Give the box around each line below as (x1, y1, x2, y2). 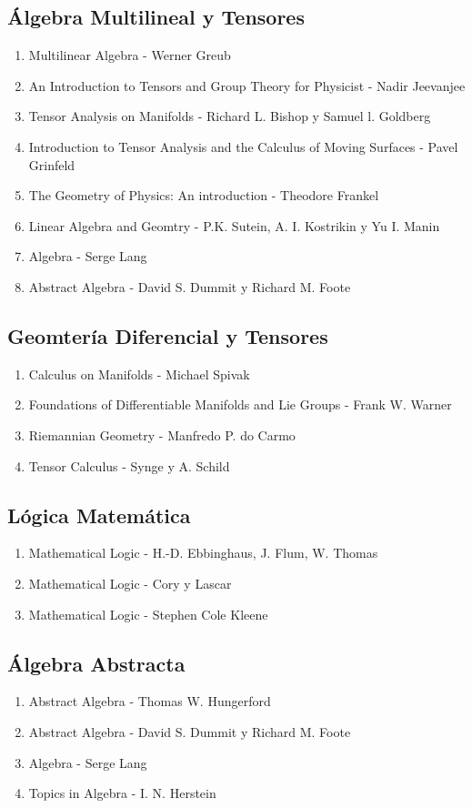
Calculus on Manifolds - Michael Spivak (28, 364, 250, 383)
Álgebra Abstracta (7, 649, 186, 677)
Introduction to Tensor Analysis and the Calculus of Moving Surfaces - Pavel (28, 136, 458, 156)
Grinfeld (28, 155, 75, 174)
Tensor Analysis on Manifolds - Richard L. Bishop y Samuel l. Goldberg (28, 106, 431, 126)
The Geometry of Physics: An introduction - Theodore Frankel (28, 186, 379, 205)
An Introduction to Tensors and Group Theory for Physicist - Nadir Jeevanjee (28, 76, 466, 95)
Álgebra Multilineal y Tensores (7, 3, 305, 31)
